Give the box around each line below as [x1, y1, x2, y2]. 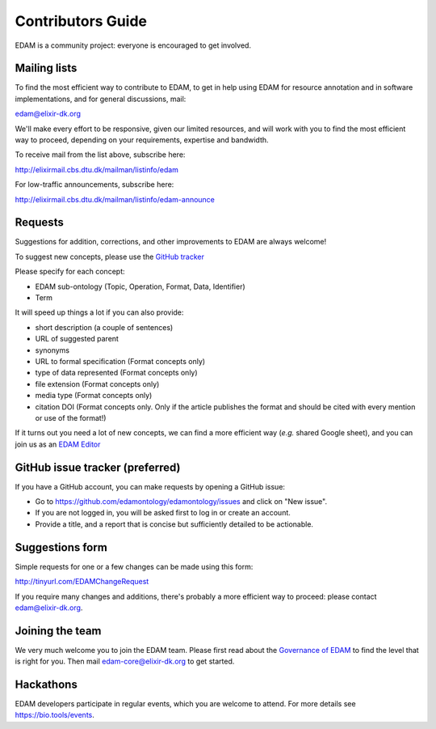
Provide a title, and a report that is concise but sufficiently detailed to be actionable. [35, 519, 314, 529]
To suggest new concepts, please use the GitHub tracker [15, 252, 205, 261]
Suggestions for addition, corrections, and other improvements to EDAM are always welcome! [15, 237, 327, 247]
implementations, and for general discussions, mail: [15, 94, 187, 104]
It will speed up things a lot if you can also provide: [15, 307, 184, 317]
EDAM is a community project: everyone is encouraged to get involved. [15, 40, 252, 50]
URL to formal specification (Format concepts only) [35, 357, 206, 366]
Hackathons [15, 678, 78, 691]
